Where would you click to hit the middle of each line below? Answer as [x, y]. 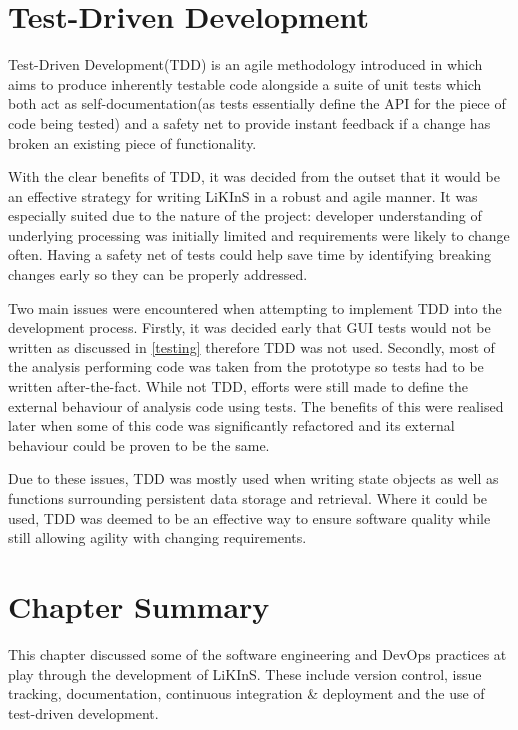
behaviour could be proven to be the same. [139, 444]
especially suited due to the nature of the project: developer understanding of [245, 215]
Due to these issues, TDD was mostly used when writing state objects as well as [253, 478]
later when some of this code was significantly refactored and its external [231, 425]
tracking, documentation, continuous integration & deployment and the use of [246, 693]
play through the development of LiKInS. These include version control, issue [245, 673]
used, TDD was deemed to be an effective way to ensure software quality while [249, 517]
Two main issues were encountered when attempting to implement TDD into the [255, 307]
